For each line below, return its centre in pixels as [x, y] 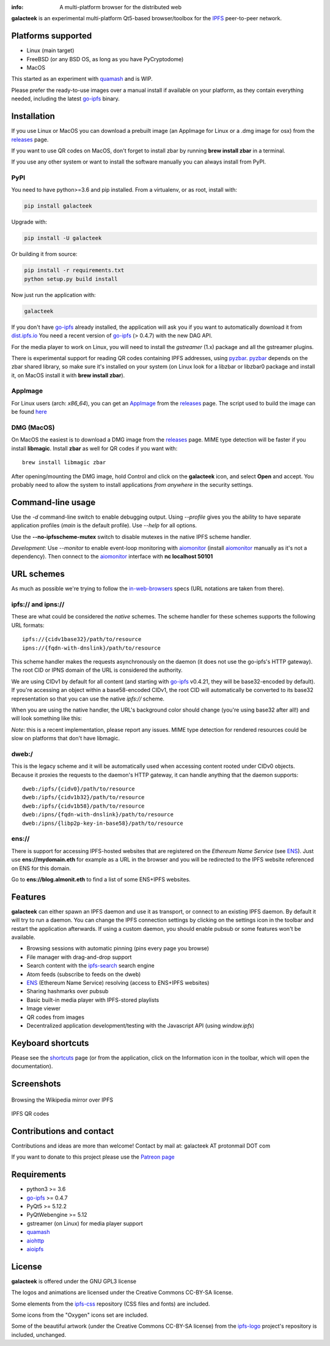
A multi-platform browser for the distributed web [120, 7]
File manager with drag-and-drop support [79, 957]
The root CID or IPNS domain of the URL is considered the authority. [97, 670]
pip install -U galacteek [63, 238]
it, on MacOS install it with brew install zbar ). [68, 375]
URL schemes [38, 574]
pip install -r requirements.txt [74, 270]
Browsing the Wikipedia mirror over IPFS [62, 1100]
